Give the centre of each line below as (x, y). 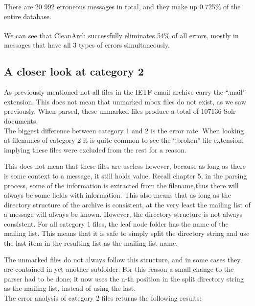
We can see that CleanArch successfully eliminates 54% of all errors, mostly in (121, 35)
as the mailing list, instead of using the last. (70, 288)
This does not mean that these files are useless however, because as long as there (125, 166)
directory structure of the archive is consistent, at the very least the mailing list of (127, 204)
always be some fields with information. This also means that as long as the (117, 195)
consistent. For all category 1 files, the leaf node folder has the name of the (116, 223)
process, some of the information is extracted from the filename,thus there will (121, 185)
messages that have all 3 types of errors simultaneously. (87, 45)
